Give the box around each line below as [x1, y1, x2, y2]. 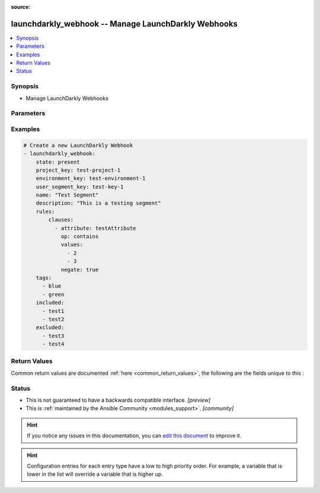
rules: [36, 208, 55, 215]
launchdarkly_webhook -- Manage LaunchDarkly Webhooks [11, 18, 238, 29]
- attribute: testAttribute [54, 225, 136, 231]
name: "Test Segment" [36, 192, 99, 198]
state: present [36, 159, 80, 165]
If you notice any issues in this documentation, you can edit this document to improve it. [27, 432, 242, 439]
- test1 [42, 308, 65, 314]
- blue [42, 283, 62, 289]
